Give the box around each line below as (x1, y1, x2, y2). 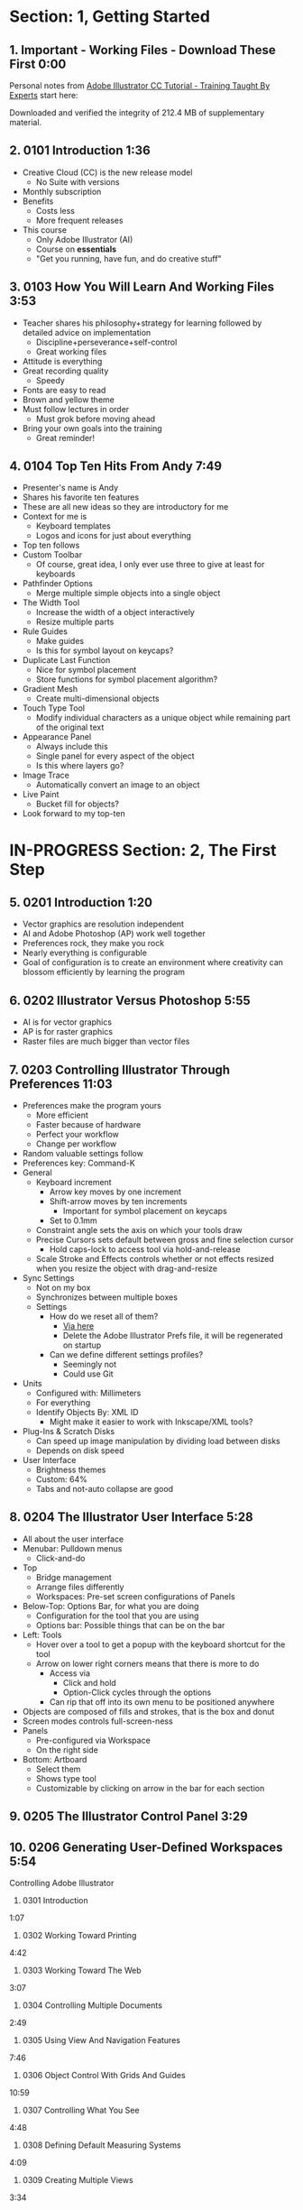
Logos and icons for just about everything (35, 530, 192, 541)
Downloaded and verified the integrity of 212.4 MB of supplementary (9, 107, 265, 118)
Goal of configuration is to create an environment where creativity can (22, 957, 284, 968)
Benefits (22, 196, 54, 207)
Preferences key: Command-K (22, 1157, 135, 1169)
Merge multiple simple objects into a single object (35, 588, 221, 599)
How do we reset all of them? (49, 1311, 159, 1322)
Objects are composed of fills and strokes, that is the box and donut (22, 1706, 275, 1717)
